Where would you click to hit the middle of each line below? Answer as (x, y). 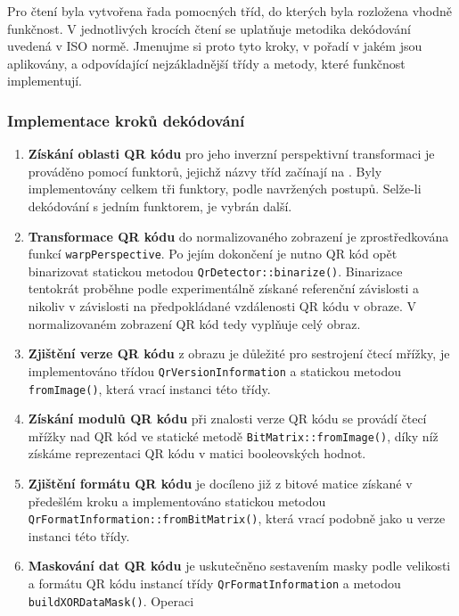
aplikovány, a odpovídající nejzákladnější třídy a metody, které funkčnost (206, 63)
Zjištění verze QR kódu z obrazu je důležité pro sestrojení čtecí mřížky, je (239, 353)
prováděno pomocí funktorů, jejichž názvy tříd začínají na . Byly (205, 171)
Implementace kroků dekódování (126, 120)
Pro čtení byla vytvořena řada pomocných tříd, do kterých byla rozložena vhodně (230, 11)
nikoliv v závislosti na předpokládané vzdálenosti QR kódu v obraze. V (222, 306)
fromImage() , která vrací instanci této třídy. (149, 388)
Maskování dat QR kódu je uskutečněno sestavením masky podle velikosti (239, 566)
